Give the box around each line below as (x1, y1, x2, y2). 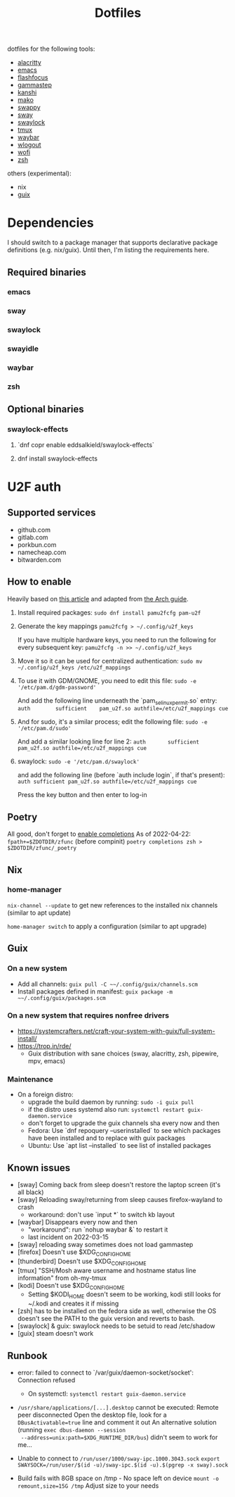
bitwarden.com (17, 555, 62, 564)
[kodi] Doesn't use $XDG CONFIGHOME (17, 1281, 125, 1291)
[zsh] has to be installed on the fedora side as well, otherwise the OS (17, 1307, 217, 1315)
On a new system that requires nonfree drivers (7, 1010, 170, 1020)
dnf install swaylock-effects (17, 454, 98, 463)
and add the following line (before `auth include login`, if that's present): (17, 771, 225, 779)
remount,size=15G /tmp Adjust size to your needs (17, 1481, 159, 1490)
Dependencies (7, 215, 94, 231)
